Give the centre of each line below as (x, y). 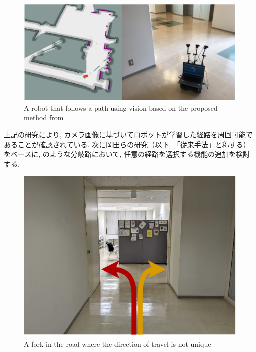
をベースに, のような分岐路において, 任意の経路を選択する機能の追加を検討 (127, 154)
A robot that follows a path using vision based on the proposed (121, 107)
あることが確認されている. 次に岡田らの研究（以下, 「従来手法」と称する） (127, 144)
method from (44, 117)
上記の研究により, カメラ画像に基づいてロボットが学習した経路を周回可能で (128, 134)
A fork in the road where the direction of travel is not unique (118, 344)
